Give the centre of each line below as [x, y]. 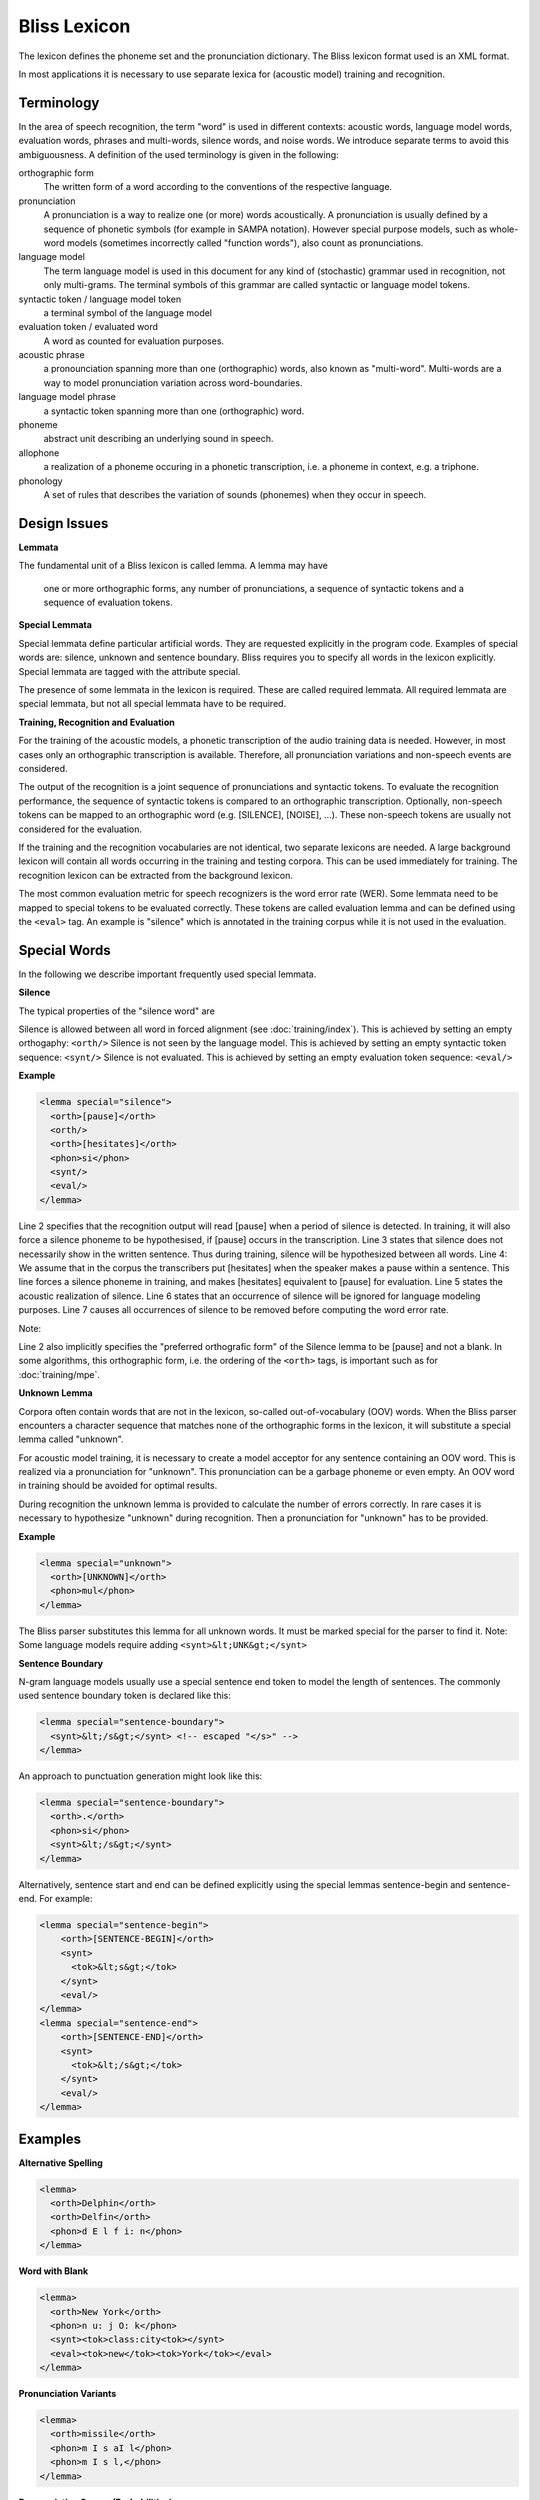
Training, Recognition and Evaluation [96, 722]
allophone [39, 452]
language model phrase [67, 397]
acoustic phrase [51, 355]
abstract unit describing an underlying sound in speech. [158, 439]
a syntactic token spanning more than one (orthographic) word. [174, 411]
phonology [41, 481]
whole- [503, 229]
